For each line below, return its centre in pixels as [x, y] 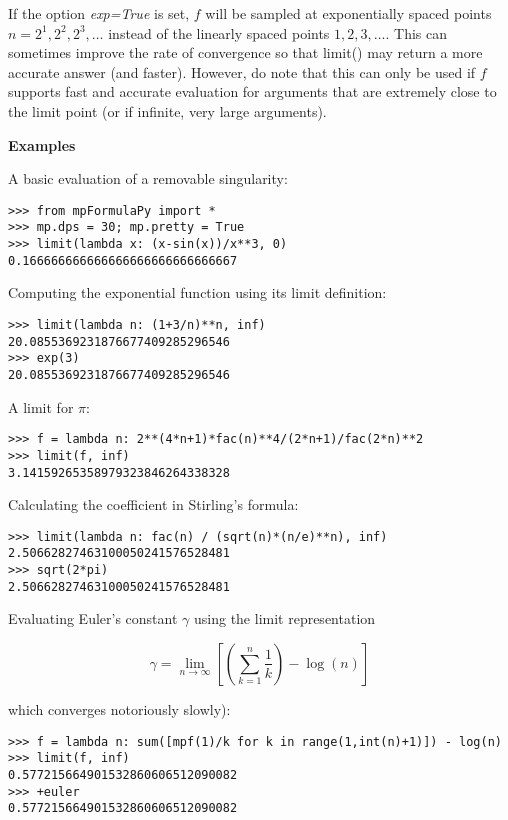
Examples [42, 144]
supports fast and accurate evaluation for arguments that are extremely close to [252, 91]
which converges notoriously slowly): [119, 708]
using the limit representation [284, 618]
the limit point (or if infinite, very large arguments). [167, 110]
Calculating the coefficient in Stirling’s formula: [153, 504]
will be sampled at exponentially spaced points [348, 13]
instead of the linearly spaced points [219, 32]
